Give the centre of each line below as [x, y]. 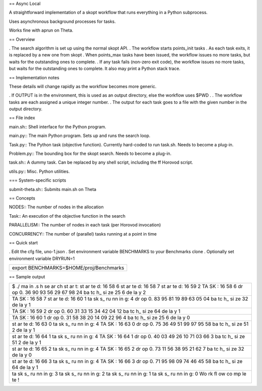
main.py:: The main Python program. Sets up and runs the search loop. [80, 136]
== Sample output [27, 277]
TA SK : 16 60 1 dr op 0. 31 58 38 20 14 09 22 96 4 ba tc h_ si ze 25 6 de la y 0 [101, 317]
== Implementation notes [34, 77]
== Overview [22, 39]
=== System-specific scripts [38, 180]
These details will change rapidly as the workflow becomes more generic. [83, 86]
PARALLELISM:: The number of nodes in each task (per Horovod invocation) [85, 225]
